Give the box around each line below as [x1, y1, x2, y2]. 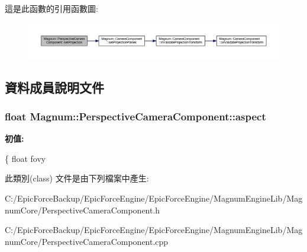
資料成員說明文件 [5, 78, 104, 96]
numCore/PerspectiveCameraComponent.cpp [5, 235, 169, 247]
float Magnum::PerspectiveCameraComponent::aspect [5, 109, 266, 123]
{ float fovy [5, 152, 46, 164]
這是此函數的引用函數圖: [5, 2, 98, 14]
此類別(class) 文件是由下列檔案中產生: [5, 172, 149, 184]
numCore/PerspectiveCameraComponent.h [5, 203, 160, 216]
